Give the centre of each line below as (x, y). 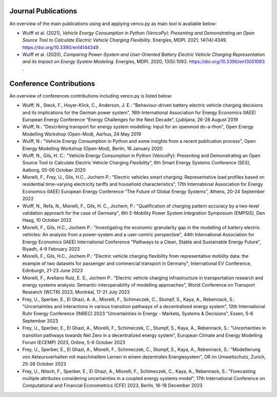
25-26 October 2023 (44, 364)
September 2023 (40, 320)
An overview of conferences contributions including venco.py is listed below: (91, 96)
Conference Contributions (52, 83)
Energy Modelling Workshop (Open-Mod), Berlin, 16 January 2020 (92, 148)
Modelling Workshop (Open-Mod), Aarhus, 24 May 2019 (82, 134)
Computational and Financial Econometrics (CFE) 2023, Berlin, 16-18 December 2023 (112, 386)
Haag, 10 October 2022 (47, 220)
